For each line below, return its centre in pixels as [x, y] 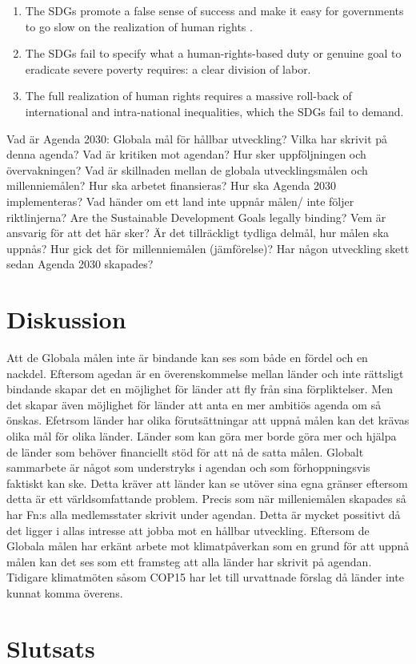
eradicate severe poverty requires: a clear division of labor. [168, 68]
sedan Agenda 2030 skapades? [80, 264]
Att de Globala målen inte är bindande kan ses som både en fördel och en [187, 358]
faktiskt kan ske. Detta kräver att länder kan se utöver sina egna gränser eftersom [207, 483]
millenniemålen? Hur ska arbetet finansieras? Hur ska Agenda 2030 [171, 185]
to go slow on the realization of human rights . [139, 26]
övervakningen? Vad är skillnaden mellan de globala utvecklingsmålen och [187, 169]
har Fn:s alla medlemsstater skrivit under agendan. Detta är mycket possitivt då [204, 514]
